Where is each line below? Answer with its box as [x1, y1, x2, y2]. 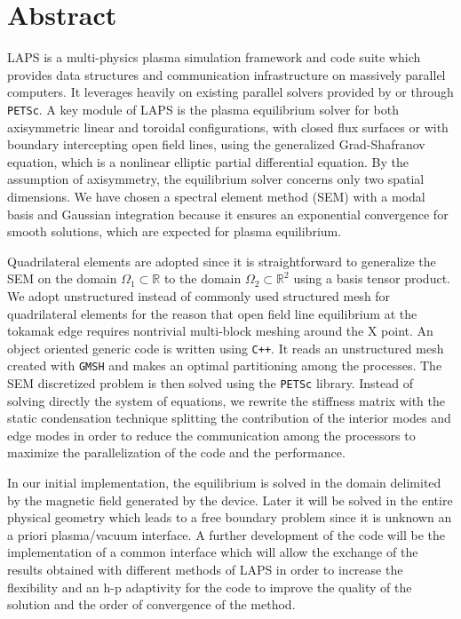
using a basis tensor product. [293, 269, 450, 288]
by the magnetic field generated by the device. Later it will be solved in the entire [7, 490, 453, 509]
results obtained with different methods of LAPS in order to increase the [7, 560, 403, 578]
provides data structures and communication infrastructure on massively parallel [7, 65, 446, 83]
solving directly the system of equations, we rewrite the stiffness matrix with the [7, 391, 445, 409]
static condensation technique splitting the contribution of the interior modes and [7, 409, 451, 427]
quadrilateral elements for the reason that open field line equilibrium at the [7, 304, 417, 322]
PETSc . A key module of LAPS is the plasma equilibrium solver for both [7, 99, 399, 118]
